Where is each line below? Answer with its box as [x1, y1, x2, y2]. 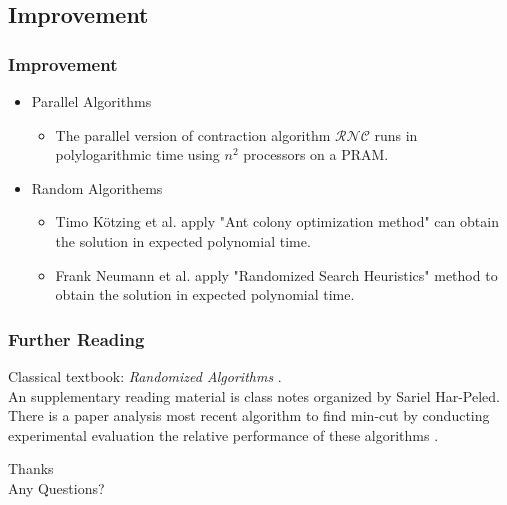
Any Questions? [8, 477, 105, 498]
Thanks [8, 458, 54, 479]
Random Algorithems [31, 177, 163, 198]
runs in [374, 124, 418, 145]
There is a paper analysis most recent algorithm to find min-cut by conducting [8, 405, 490, 426]
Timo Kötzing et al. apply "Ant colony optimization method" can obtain [55, 211, 499, 232]
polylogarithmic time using [55, 144, 220, 165]
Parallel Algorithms [31, 91, 152, 111]
